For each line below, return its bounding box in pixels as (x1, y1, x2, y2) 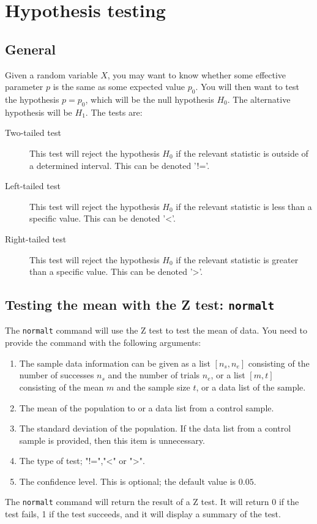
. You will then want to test (195, 80, 299, 93)
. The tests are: (85, 105, 143, 118)
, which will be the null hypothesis (85, 92, 214, 105)
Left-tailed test (5, 179, 61, 192)
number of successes (19, 369, 94, 381)
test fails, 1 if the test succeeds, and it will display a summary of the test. (5, 507, 281, 520)
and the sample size (116, 380, 190, 393)
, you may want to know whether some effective (107, 68, 286, 81)
